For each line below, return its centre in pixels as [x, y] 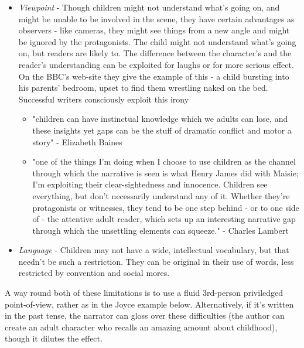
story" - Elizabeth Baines [77, 141]
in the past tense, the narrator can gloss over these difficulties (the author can [145, 315]
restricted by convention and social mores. [94, 273]
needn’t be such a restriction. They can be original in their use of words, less [156, 261]
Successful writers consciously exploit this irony [104, 99]
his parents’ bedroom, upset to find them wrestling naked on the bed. [143, 88]
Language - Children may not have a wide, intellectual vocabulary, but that [154, 250]
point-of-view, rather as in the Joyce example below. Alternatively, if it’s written [149, 304]
